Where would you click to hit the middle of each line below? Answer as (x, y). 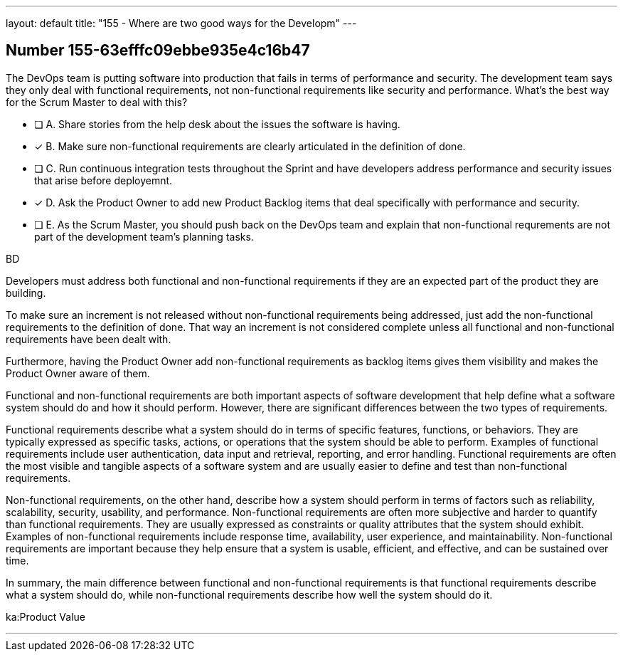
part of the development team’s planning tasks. (144, 236)
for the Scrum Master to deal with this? (97, 102)
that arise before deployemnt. (103, 180)
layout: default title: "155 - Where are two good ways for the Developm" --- (181, 23)
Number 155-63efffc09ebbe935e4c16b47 (158, 51)
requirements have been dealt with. (89, 339)
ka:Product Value (46, 616)
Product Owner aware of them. (78, 373)
